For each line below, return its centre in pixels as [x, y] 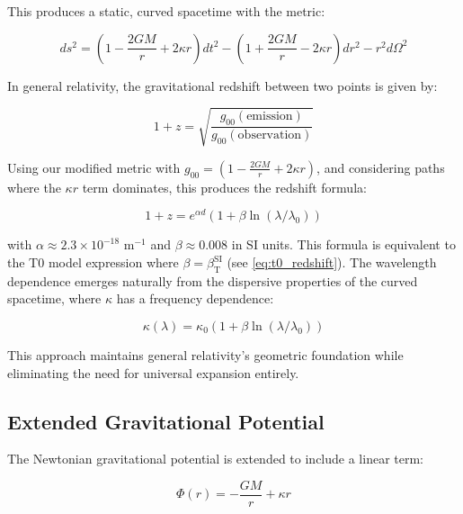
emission [270, 117]
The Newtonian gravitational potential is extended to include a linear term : [216, 459]
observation [270, 135]
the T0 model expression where [93, 262]
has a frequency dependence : [195, 298]
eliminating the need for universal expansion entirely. [153, 372]
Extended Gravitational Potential [166, 421]
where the [34, 187]
